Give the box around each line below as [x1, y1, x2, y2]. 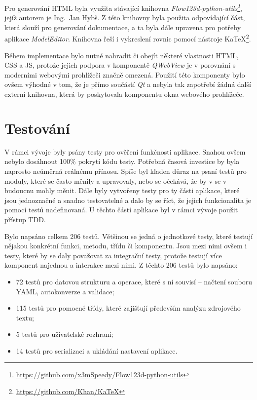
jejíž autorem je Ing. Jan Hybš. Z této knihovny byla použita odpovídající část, [4, 12, 245, 23]
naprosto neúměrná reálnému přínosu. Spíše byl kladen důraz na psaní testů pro [4, 165, 247, 176]
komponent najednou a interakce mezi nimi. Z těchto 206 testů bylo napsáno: [4, 260, 238, 270]
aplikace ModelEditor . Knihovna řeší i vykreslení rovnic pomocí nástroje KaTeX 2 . [4, 32, 251, 44]
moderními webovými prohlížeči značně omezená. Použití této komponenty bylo [4, 69, 245, 80]
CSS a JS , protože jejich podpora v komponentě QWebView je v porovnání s [4, 60, 236, 70]
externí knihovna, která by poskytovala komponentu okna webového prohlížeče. [4, 89, 244, 99]
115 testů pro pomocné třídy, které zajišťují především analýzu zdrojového [16, 303, 241, 313]
